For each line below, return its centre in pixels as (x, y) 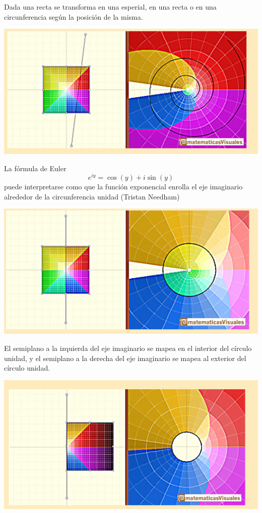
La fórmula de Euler (35, 168)
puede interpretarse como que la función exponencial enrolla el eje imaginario (123, 187)
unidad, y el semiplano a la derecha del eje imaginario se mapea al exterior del (125, 358)
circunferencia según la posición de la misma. (74, 16)
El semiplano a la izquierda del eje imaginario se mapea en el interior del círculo (128, 348)
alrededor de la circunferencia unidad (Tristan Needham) (92, 196)
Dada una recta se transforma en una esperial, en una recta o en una (110, 7)
